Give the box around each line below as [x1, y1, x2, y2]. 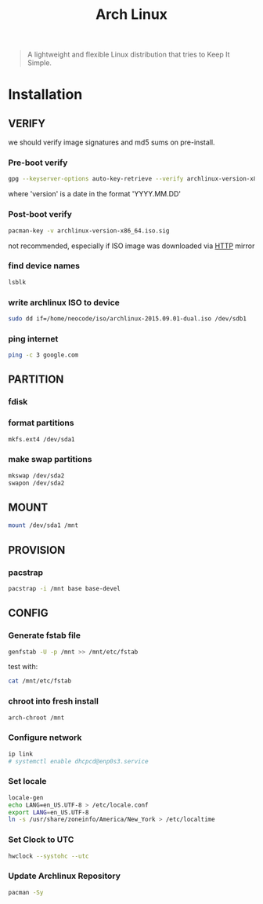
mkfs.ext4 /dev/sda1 [8, 435, 76, 443]
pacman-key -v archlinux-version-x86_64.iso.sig [8, 226, 170, 235]
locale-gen [8, 793, 44, 802]
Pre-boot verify [8, 157, 68, 168]
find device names [8, 261, 81, 272]
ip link [8, 750, 34, 758]
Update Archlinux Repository [8, 870, 121, 881]
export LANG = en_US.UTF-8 [8, 808, 89, 816]
